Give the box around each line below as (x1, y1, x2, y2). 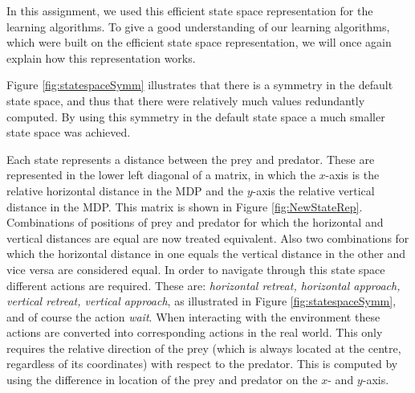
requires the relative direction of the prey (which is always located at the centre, (6, 339, 401, 356)
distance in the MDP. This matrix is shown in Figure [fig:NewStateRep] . (6, 198, 363, 215)
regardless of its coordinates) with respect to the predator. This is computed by (6, 355, 398, 372)
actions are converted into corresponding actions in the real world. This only (6, 324, 383, 341)
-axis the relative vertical (252, 182, 375, 199)
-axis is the (325, 166, 380, 183)
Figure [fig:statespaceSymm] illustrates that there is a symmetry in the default (6, 76, 393, 93)
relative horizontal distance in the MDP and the (6, 182, 243, 199)
